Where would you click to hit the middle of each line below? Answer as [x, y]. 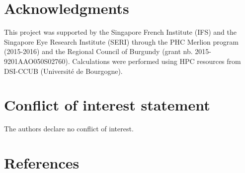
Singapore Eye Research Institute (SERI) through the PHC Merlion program [121, 41]
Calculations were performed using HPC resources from [157, 61]
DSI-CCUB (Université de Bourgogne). [63, 71]
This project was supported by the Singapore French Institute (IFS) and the [120, 32]
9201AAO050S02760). [37, 61]
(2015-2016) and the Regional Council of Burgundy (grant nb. [98, 51]
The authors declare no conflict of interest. [69, 129]
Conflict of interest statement [107, 105]
